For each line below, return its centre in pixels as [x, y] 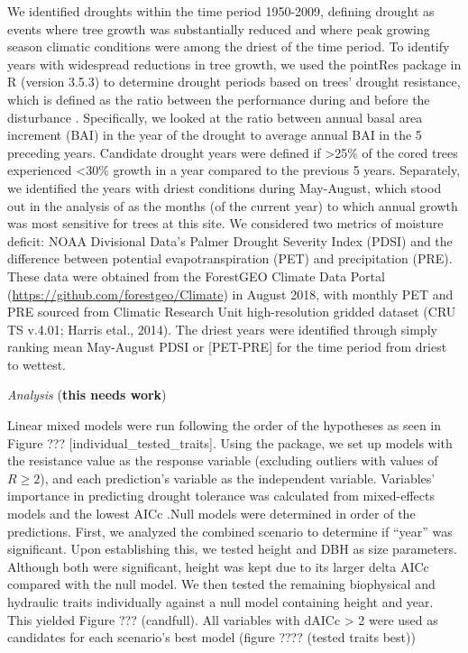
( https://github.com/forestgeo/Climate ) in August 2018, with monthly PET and [230, 294]
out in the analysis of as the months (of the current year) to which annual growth [233, 205]
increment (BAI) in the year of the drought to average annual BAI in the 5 [215, 135]
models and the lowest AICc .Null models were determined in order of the [211, 514]
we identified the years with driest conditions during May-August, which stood [225, 187]
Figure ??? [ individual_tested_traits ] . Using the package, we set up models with [230, 442]
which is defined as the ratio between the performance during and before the [219, 99]
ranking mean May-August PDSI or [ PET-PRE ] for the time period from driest [227, 347]
